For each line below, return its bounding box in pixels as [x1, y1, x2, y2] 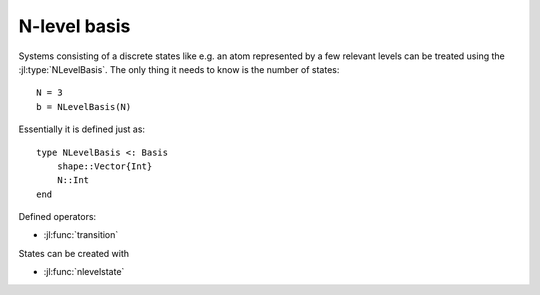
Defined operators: [18, 211, 97, 223]
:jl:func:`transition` [43, 229, 119, 241]
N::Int [56, 175, 90, 186]
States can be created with [18, 247, 130, 259]
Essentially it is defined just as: [18, 123, 145, 135]
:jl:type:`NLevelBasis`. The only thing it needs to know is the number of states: [18, 63, 340, 75]
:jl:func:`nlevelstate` [43, 266, 125, 278]
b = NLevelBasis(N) [36, 101, 132, 112]
